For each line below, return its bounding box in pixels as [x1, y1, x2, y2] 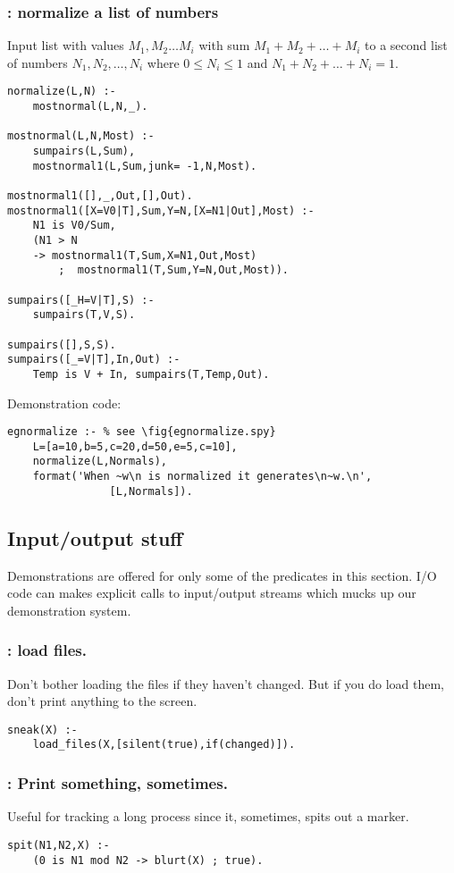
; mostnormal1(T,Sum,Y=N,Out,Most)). [58, 264, 289, 277]
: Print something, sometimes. [7, 772, 228, 794]
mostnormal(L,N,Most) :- [7, 130, 155, 143]
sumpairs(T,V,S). [32, 308, 136, 322]
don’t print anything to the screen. [7, 692, 198, 710]
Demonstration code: [7, 393, 122, 412]
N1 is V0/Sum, [32, 219, 116, 232]
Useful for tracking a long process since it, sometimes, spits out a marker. [7, 807, 409, 826]
